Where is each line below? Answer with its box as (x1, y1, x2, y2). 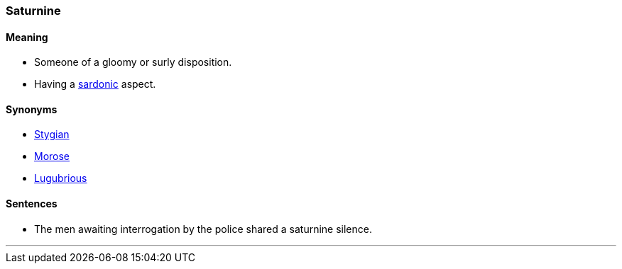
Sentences (6, 198, 58, 210)
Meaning (6, 30, 48, 43)
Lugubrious (34, 172, 87, 185)
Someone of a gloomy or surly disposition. (34, 56, 232, 69)
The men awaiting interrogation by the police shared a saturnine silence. (34, 222, 372, 235)
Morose (34, 150, 70, 163)
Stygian (34, 128, 70, 141)
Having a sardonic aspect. (34, 78, 156, 91)
